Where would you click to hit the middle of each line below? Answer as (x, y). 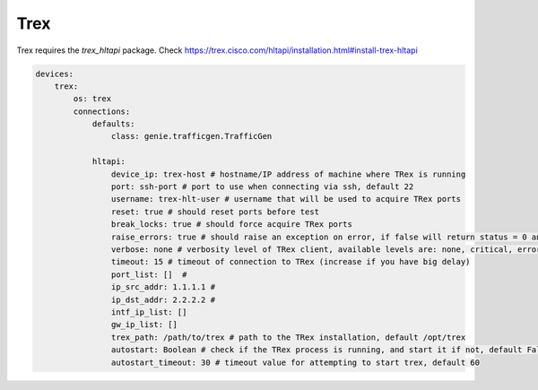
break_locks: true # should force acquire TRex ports (232, 225)
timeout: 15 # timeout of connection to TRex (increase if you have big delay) (291, 262)
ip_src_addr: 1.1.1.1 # (163, 287)
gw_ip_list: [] (144, 325)
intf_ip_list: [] (149, 312)
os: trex (92, 99)
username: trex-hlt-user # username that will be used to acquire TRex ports (286, 199)
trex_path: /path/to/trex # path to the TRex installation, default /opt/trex (288, 337)
